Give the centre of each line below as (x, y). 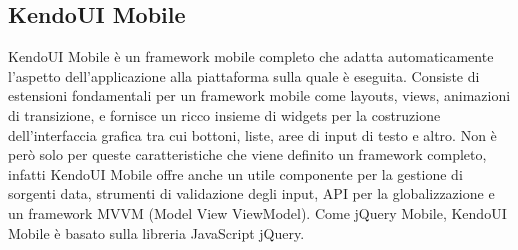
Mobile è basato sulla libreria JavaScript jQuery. (156, 232)
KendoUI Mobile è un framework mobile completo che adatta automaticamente (251, 56)
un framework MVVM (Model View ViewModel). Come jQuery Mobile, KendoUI (257, 212)
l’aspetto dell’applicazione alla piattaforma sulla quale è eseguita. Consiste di (244, 75)
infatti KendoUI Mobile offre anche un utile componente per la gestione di (235, 173)
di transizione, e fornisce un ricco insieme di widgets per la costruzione (224, 114)
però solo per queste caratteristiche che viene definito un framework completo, (247, 154)
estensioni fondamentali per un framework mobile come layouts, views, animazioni (259, 95)
